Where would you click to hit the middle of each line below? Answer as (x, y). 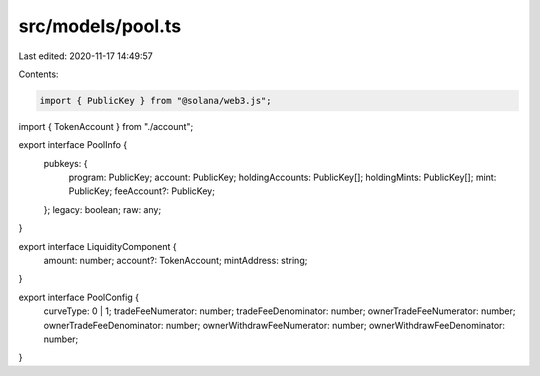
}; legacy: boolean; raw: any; (102, 209)
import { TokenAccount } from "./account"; (106, 126)
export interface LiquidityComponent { (97, 246)
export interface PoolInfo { (73, 145)
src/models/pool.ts (100, 26)
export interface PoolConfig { (79, 297)
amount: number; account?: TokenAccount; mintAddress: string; (175, 261)
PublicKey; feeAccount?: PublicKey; (141, 191)
